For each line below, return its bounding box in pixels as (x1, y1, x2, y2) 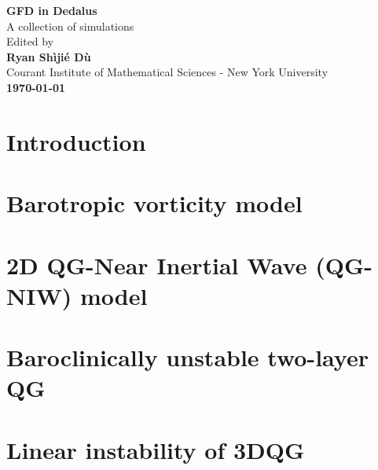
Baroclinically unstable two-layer (6, 341, 369, 373)
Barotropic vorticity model (6, 187, 303, 219)
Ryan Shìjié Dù (6, 48, 91, 64)
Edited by (6, 33, 54, 50)
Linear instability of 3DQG (6, 433, 305, 465)
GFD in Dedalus (6, 2, 97, 18)
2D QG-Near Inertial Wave (6, 248, 307, 281)
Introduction (6, 125, 146, 157)
